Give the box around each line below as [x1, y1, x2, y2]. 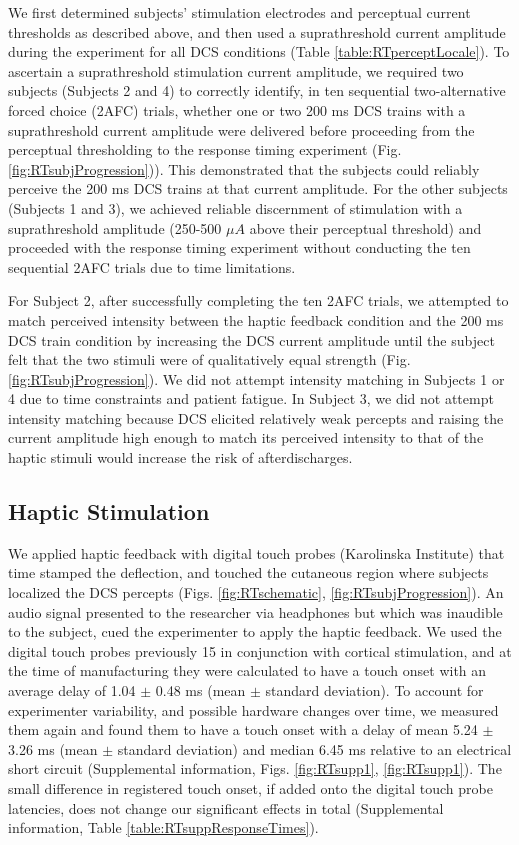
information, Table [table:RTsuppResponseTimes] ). [8, 817, 319, 838]
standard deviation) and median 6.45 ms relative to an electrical [117, 738, 512, 759]
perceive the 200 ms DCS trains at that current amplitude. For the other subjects [8, 178, 508, 199]
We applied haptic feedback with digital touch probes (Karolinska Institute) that [8, 542, 505, 563]
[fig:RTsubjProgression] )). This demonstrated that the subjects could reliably [8, 158, 480, 179]
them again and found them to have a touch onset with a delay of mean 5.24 [8, 719, 478, 740]
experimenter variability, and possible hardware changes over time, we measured [8, 699, 499, 720]
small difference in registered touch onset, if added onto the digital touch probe [8, 777, 493, 798]
